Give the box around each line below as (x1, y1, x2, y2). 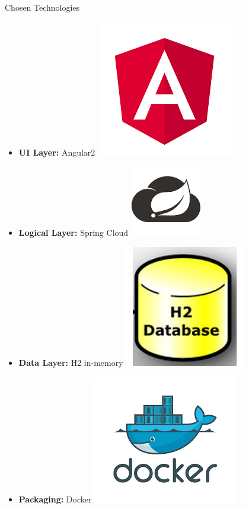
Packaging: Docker (18, 493, 92, 505)
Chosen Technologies (5, 1, 80, 13)
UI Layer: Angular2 (18, 146, 95, 158)
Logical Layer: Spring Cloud (18, 226, 129, 239)
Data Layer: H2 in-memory (18, 356, 123, 368)
